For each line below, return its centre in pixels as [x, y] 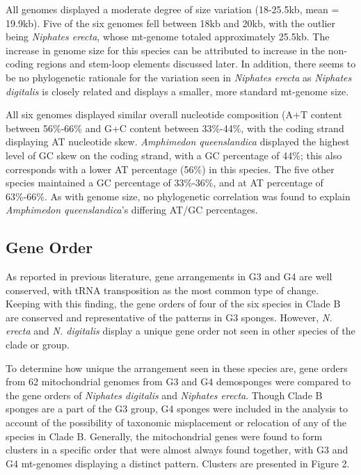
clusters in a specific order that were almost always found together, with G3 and [177, 450]
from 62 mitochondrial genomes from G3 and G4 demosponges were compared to [178, 381]
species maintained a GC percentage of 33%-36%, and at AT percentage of [165, 183]
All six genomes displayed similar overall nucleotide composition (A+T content [174, 114]
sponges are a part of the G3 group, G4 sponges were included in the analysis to [177, 409]
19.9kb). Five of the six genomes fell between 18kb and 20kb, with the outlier [171, 23]
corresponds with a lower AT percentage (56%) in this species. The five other [170, 169]
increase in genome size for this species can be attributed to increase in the [166, 50]
